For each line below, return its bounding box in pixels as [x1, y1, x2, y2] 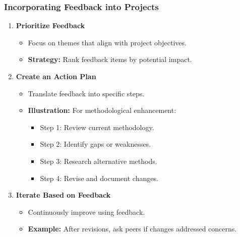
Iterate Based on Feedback [16, 190, 111, 200]
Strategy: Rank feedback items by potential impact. [28, 54, 192, 65]
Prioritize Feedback [16, 20, 85, 31]
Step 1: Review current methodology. [40, 122, 154, 132]
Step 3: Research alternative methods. [40, 155, 157, 166]
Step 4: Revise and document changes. [40, 172, 158, 183]
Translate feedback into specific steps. [28, 88, 145, 98]
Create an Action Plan [16, 71, 96, 81]
